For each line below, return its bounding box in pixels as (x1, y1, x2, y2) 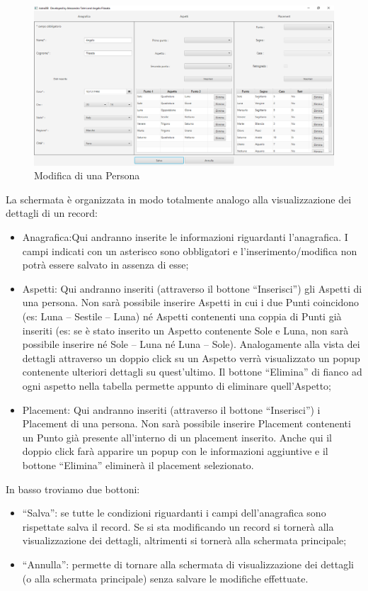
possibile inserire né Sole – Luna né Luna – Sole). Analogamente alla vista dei (22, 337, 360, 351)
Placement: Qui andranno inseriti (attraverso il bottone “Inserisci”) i (22, 402, 321, 417)
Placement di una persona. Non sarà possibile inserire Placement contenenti (22, 416, 351, 431)
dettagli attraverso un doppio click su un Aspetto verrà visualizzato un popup (22, 350, 360, 365)
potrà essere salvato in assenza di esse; (22, 257, 189, 272)
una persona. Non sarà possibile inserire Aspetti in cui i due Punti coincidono (22, 295, 360, 310)
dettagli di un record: (6, 206, 98, 220)
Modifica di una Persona (34, 168, 140, 183)
